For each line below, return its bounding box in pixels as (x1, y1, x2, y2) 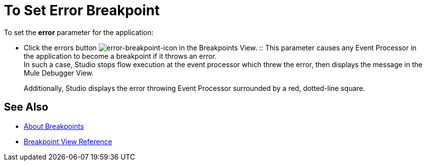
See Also (4, 101, 48, 114)
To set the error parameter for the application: (4, 28, 154, 37)
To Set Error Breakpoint (4, 2, 160, 19)
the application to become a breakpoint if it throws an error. (24, 51, 217, 60)
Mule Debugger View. (24, 68, 94, 77)
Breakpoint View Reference (24, 137, 113, 146)
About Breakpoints (24, 122, 84, 130)
